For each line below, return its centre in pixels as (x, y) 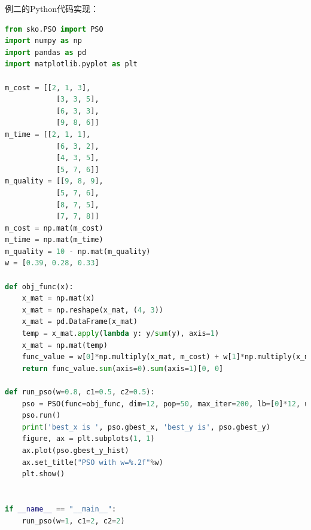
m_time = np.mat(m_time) (54, 240)
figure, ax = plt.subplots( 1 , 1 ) (88, 439)
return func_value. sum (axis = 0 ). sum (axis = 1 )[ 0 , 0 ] (123, 368)
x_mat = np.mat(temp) (65, 345)
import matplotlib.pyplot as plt (71, 64)
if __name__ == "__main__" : (61, 509)
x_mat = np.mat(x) (58, 298)
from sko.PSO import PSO (54, 29)
